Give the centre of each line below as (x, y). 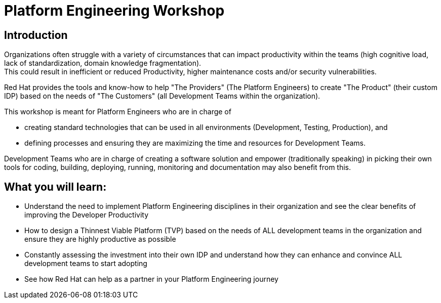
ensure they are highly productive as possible (100, 239)
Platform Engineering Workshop (114, 11)
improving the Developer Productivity (87, 215)
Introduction (36, 35)
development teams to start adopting (86, 264)
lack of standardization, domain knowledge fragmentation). (103, 63)
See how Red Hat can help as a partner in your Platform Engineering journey (151, 279)
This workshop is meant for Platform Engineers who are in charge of (118, 112)
